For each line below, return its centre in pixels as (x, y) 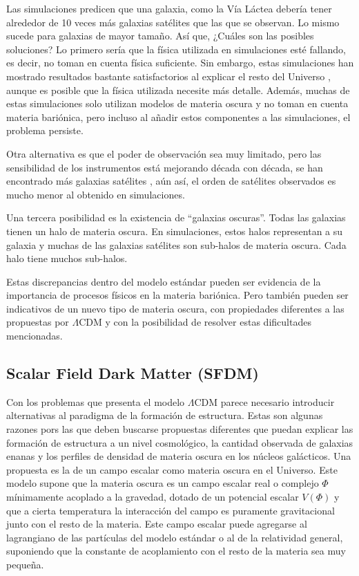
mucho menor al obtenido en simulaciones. (96, 194)
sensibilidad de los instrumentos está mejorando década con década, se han (165, 167)
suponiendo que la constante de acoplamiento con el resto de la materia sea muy (176, 551)
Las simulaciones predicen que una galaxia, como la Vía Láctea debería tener (169, 8)
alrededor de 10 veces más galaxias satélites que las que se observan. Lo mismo (173, 22)
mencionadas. (35, 336)
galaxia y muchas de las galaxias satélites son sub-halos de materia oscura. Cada (176, 244)
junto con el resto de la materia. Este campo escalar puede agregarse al (157, 524)
